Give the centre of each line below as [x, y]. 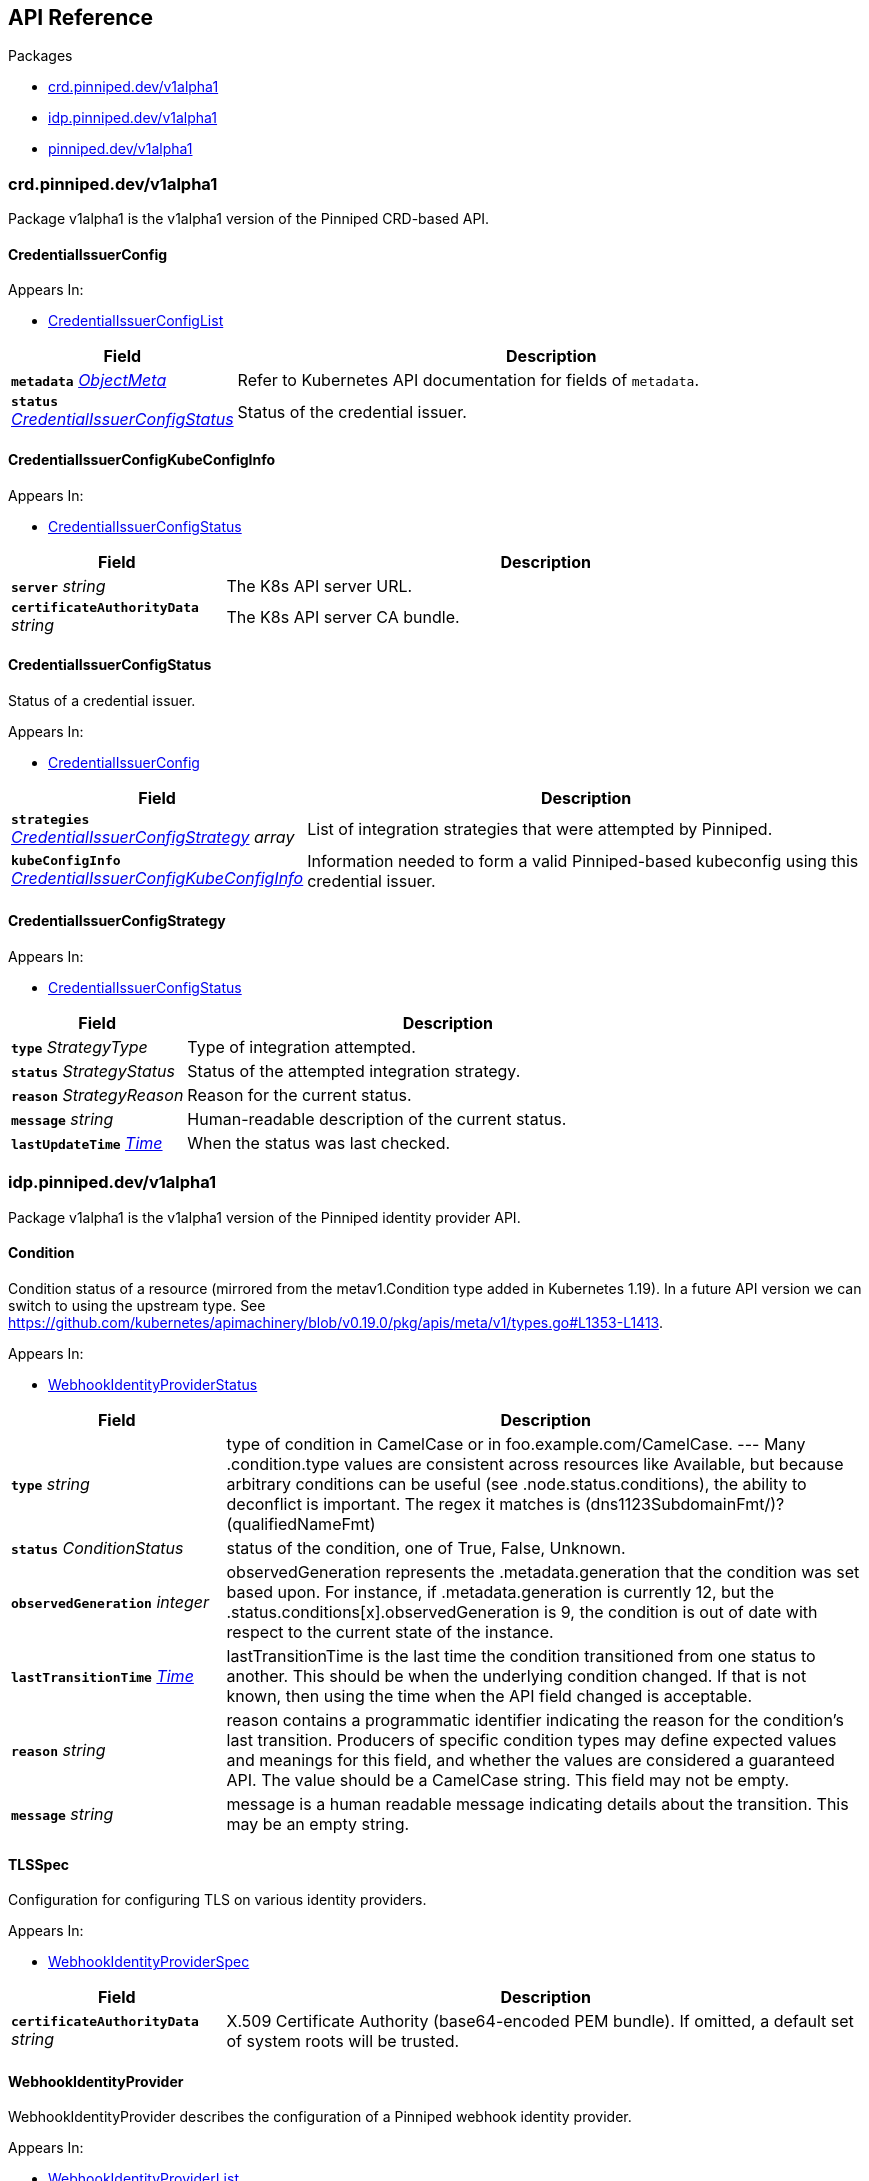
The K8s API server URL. [319, 585]
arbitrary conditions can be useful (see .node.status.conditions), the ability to [516, 1484]
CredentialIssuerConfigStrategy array [153, 836]
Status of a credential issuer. [102, 700]
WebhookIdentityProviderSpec [149, 1962]
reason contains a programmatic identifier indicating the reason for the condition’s [535, 1720]
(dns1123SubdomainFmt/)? [684, 1504]
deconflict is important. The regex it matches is [403, 1504]
